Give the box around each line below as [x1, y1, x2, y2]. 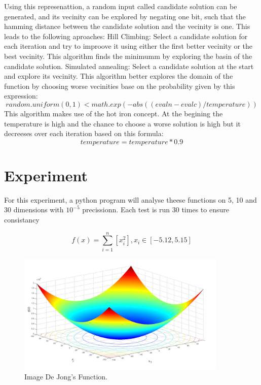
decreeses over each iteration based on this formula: [4, 128, 164, 139]
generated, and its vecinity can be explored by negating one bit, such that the [4, 11, 246, 21]
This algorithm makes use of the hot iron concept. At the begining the [4, 108, 223, 118]
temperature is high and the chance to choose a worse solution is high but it [4, 118, 241, 129]
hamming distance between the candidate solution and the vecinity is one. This [4, 21, 250, 31]
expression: [4, 90, 38, 101]
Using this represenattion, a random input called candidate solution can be [4, 1, 237, 11]
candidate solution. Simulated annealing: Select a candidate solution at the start [4, 60, 254, 71]
